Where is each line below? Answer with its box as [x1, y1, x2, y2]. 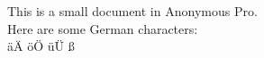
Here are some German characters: [7, 19, 198, 37]
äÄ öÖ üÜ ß [7, 37, 75, 55]
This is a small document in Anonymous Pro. [7, 2, 258, 20]
